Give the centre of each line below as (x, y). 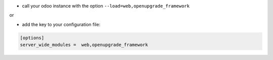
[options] (32, 38)
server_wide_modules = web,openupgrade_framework (84, 45)
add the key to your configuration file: (61, 24)
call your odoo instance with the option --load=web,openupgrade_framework (106, 6)
